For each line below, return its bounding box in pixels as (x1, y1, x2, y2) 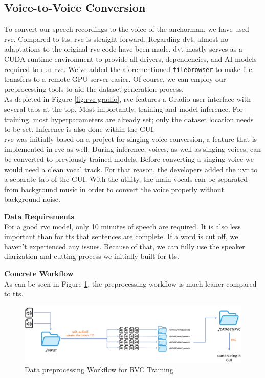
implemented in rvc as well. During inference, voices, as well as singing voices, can (4, 144, 261, 154)
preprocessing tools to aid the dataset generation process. (4, 83, 184, 94)
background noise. (4, 194, 60, 204)
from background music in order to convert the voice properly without (4, 183, 225, 194)
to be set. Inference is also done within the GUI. (4, 124, 156, 134)
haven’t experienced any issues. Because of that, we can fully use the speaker (4, 241, 245, 251)
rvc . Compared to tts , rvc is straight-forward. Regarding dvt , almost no (4, 33, 228, 44)
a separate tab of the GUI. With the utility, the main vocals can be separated (4, 174, 248, 184)
